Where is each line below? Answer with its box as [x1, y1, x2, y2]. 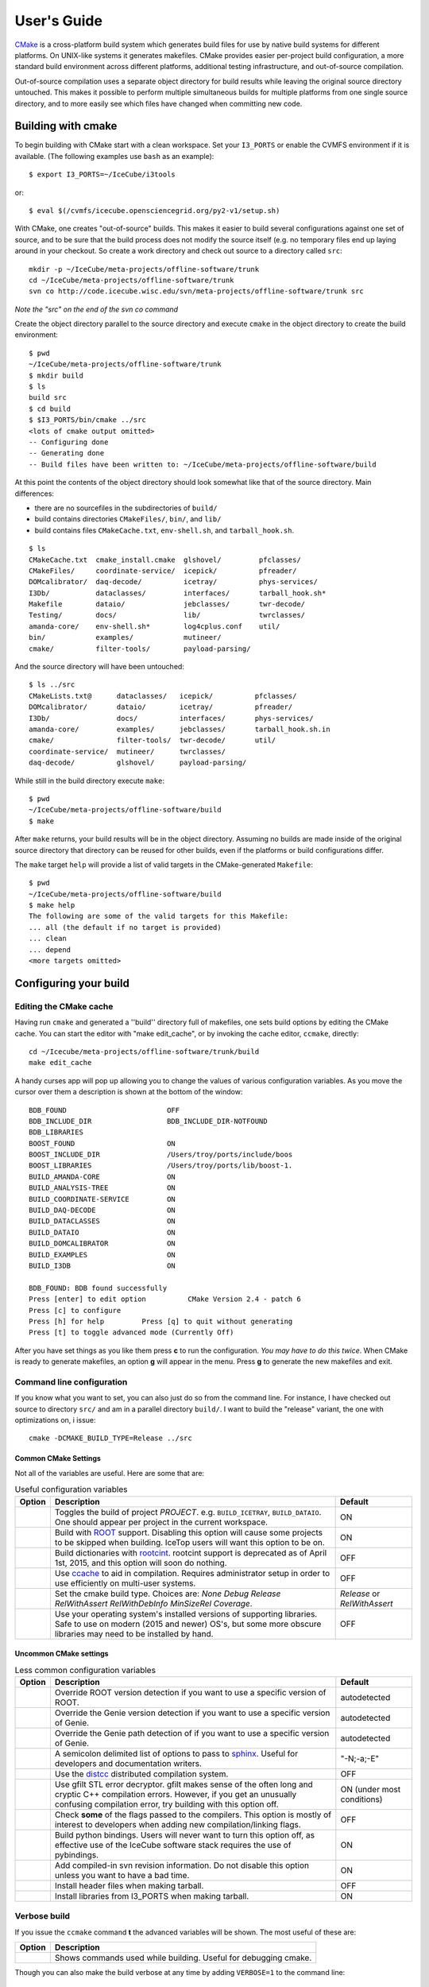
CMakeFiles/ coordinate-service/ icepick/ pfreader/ [29, 566, 297, 575]
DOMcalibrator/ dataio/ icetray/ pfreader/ [29, 703, 293, 711]
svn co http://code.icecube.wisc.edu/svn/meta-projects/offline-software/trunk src [29, 287, 365, 296]
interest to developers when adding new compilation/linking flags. [54, 1819, 301, 1830]
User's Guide [14, 12, 103, 29]
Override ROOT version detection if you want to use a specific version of [54, 1687, 327, 1698]
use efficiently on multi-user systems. [54, 1578, 196, 1589]
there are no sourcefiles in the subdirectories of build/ [34, 503, 218, 513]
